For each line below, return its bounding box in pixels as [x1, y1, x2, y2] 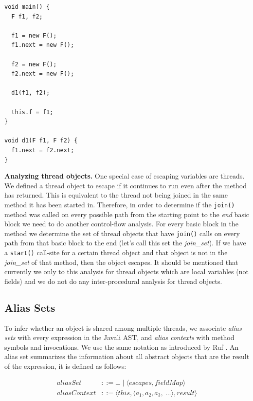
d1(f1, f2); [11, 89, 50, 97]
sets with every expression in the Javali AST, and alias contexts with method [4, 332, 235, 342]
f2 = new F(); [11, 60, 57, 68]
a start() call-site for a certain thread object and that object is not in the [4, 247, 228, 257]
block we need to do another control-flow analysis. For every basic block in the [4, 219, 238, 229]
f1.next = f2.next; [11, 146, 74, 154]
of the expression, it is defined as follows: [4, 361, 126, 371]
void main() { [4, 3, 50, 10]
